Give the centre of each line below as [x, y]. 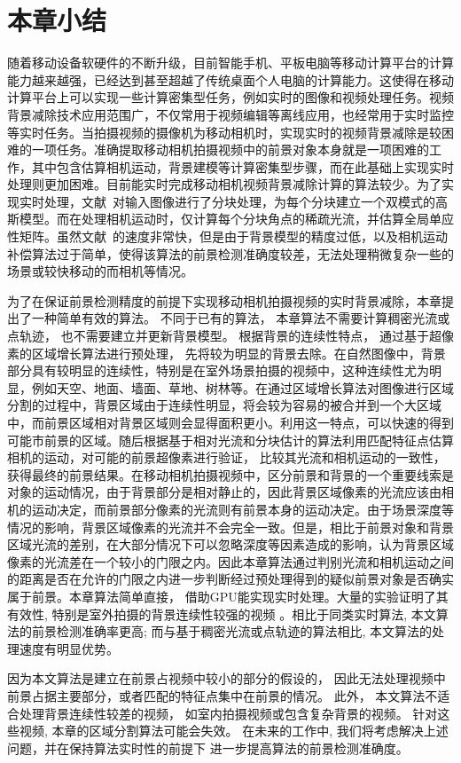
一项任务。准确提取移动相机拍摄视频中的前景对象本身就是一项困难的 [230, 149]
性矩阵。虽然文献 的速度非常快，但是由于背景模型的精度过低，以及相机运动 [227, 236]
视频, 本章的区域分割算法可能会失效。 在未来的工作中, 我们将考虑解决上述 [234, 731]
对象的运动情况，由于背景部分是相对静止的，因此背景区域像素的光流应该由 [224, 492]
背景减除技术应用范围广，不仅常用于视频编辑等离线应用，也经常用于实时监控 [230, 114]
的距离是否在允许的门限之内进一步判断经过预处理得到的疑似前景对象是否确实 [230, 579]
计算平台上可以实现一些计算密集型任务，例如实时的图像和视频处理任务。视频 [230, 97]
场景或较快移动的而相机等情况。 [100, 271]
